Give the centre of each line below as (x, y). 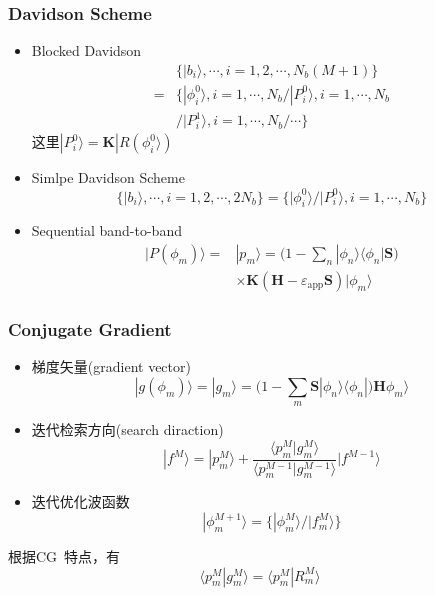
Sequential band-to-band (106, 230)
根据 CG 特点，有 (64, 556)
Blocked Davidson (86, 50)
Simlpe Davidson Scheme (108, 177)
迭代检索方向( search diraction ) (127, 429)
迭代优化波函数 (80, 501)
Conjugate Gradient (90, 328)
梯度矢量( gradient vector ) (111, 366)
